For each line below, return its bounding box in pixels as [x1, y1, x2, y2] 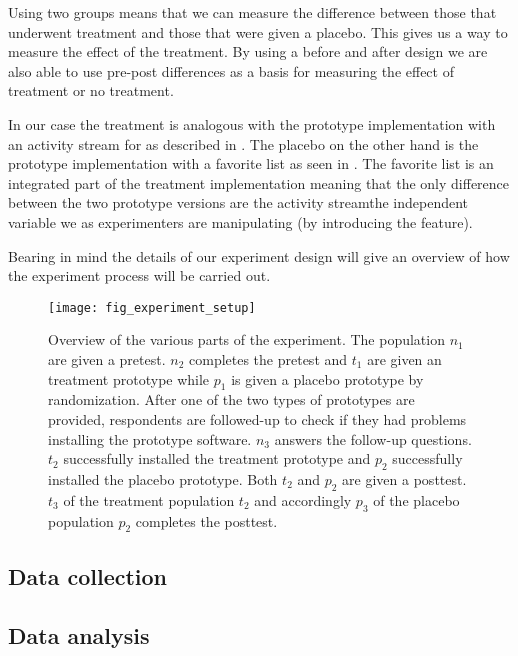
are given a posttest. [342, 468, 467, 489]
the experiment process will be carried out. [8, 265, 271, 286]
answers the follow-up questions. [274, 428, 472, 449]
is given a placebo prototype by [231, 368, 424, 389]
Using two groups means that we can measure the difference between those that [8, 2, 497, 22]
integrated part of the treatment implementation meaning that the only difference [8, 172, 510, 193]
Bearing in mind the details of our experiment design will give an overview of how [8, 245, 510, 266]
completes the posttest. [135, 510, 278, 531]
